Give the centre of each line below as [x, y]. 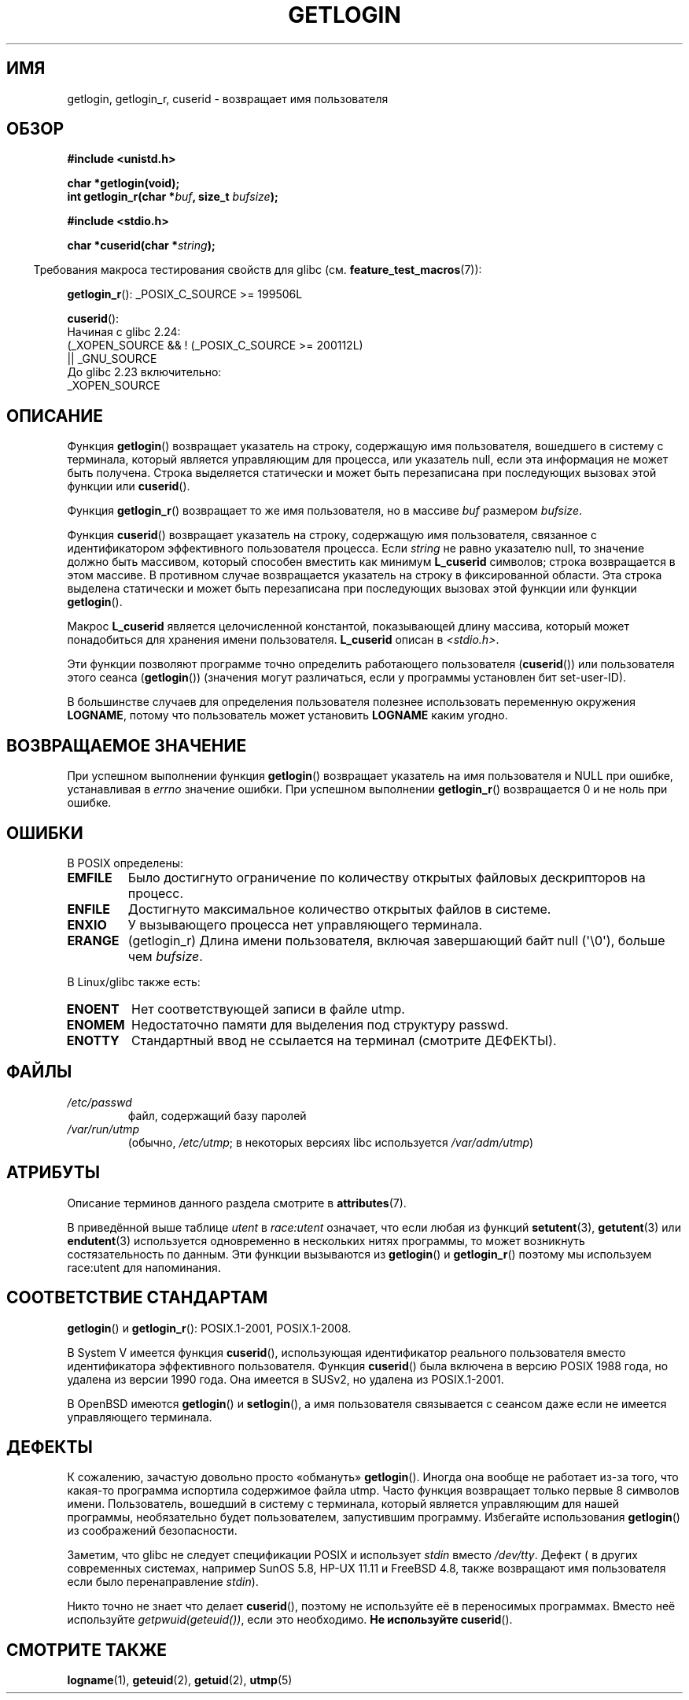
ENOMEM [96, 1024]
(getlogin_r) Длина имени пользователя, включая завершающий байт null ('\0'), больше [396, 940]
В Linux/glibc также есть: [134, 981]
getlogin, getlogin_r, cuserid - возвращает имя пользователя [228, 98]
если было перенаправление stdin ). [163, 1582]
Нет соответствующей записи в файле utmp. [268, 1009]
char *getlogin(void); [123, 183]
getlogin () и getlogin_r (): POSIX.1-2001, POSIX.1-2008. [209, 1328]
